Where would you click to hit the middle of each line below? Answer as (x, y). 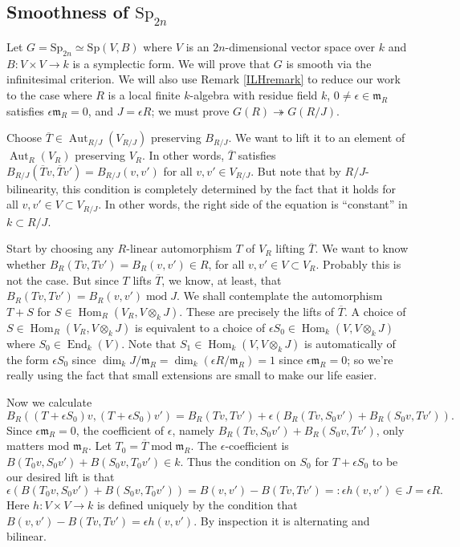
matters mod (38, 446)
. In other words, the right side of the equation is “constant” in (253, 204)
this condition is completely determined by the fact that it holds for (229, 188)
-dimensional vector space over (300, 47)
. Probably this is (358, 264)
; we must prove (190, 110)
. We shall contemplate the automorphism (280, 296)
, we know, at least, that (222, 280)
